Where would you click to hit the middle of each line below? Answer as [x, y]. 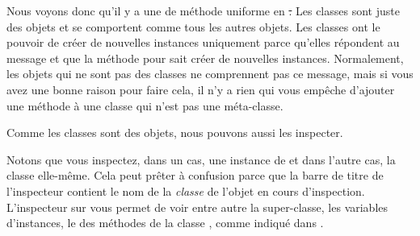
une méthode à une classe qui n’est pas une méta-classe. [145, 105]
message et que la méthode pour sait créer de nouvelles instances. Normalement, [205, 58]
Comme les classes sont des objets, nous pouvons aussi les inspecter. [175, 132]
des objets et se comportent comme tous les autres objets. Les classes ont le [193, 26]
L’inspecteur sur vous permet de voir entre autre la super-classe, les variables [197, 207]
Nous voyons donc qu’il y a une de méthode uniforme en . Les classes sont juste [203, 10]
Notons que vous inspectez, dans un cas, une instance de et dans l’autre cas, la [201, 159]
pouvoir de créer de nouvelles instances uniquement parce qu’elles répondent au [203, 42]
